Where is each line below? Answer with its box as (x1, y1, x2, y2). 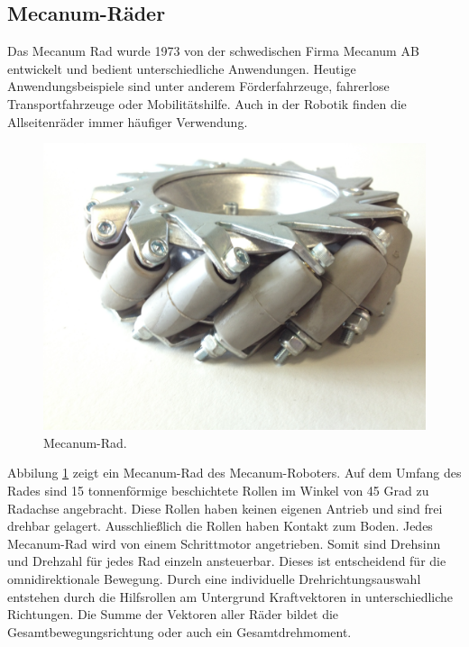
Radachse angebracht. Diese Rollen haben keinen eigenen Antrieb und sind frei (7, 498, 443, 517)
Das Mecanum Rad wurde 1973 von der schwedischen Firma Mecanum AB (7, 41, 419, 60)
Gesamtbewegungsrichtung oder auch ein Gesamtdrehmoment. (7, 622, 352, 641)
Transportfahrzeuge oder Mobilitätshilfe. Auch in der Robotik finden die (7, 94, 407, 113)
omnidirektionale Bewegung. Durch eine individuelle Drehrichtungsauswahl (7, 569, 421, 588)
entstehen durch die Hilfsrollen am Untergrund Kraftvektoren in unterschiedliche (7, 587, 454, 606)
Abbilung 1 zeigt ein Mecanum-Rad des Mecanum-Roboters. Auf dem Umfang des (7, 463, 462, 482)
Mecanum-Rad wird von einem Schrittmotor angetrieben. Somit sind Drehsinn (7, 533, 441, 552)
